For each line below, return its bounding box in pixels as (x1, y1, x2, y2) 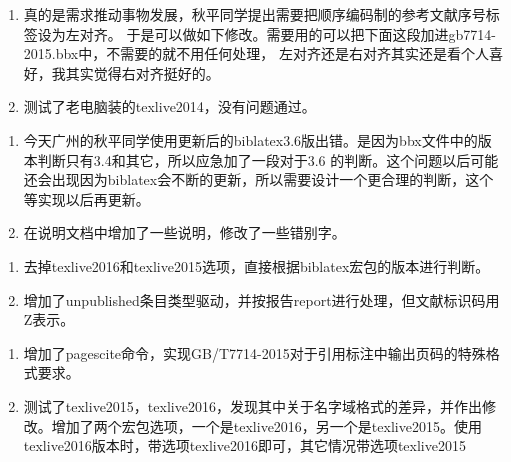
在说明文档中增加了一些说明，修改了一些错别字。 (23, 222, 346, 243)
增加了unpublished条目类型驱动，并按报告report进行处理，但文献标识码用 (23, 289, 500, 310)
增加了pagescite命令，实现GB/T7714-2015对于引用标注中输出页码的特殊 (23, 342, 486, 363)
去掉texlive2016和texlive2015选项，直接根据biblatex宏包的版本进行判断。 (23, 255, 490, 276)
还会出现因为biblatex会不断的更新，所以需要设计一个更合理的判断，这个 (23, 169, 494, 190)
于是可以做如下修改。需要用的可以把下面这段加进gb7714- (126, 23, 496, 44)
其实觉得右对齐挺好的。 (65, 62, 220, 83)
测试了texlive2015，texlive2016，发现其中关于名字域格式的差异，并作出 (23, 395, 482, 416)
